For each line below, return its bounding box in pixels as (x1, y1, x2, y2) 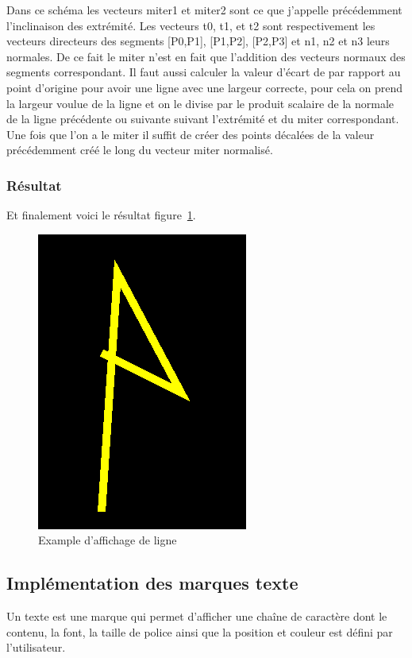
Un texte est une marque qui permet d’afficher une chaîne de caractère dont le (6, 608, 387, 625)
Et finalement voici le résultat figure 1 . (6, 207, 196, 223)
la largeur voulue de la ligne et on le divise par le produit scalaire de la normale (6, 95, 395, 111)
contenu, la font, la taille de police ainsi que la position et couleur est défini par (6, 623, 393, 640)
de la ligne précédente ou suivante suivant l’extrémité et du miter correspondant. (6, 110, 399, 127)
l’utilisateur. (6, 639, 66, 656)
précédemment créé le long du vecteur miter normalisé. (6, 141, 273, 158)
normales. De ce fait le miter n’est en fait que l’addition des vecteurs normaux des (6, 48, 406, 64)
